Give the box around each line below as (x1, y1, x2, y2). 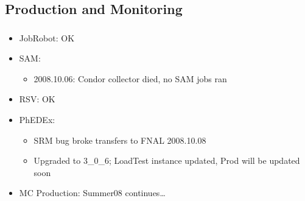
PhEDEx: (19, 113, 55, 126)
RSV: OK (19, 93, 55, 105)
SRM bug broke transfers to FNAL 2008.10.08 (33, 133, 206, 146)
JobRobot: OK (19, 31, 75, 44)
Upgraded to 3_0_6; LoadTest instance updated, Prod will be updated (33, 154, 300, 167)
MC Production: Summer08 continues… (19, 186, 166, 199)
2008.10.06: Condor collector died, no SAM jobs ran (33, 72, 227, 85)
